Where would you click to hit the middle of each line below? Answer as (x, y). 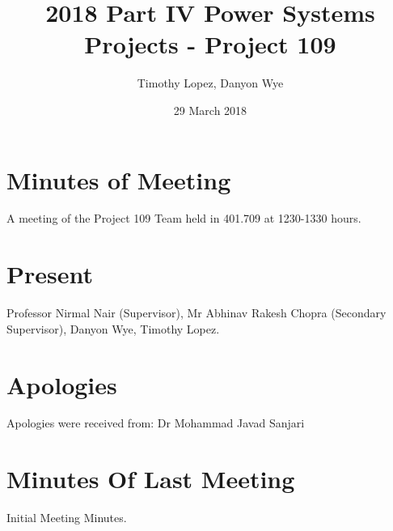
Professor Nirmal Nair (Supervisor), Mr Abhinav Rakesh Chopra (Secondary (196, 313)
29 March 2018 (210, 110)
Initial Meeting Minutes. (67, 518)
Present (50, 274)
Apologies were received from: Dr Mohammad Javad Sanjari (156, 423)
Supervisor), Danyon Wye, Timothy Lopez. (113, 328)
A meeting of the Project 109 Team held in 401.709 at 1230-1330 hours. (184, 218)
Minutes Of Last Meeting (151, 479)
